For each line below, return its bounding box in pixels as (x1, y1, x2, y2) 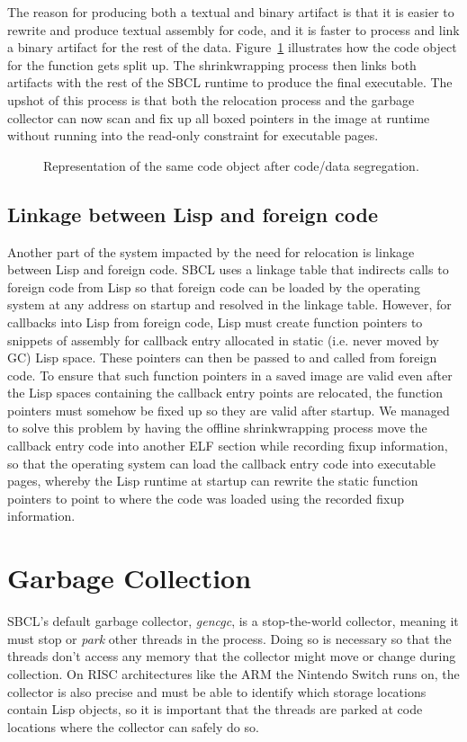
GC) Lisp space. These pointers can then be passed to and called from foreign (7, 348, 437, 367)
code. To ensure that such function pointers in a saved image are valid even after (7, 365, 453, 384)
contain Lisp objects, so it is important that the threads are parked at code (7, 700, 423, 719)
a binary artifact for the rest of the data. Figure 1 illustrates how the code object (7, 38, 457, 57)
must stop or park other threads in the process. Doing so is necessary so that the (7, 629, 452, 648)
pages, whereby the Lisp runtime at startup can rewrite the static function (7, 471, 418, 490)
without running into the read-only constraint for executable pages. (7, 126, 379, 145)
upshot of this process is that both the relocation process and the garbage (7, 90, 415, 109)
